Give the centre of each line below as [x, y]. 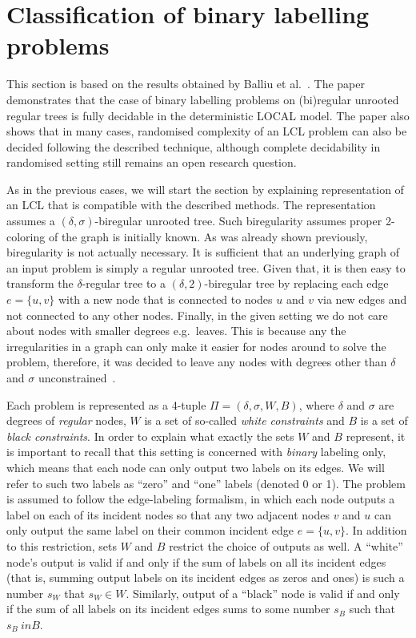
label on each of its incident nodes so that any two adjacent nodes [168, 514]
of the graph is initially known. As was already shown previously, [208, 236]
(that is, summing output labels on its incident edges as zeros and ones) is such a [206, 577]
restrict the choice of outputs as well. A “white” [286, 545]
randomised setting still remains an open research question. [152, 162]
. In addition [376, 530]
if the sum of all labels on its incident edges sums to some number [168, 609]
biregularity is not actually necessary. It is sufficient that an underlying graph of [203, 252]
